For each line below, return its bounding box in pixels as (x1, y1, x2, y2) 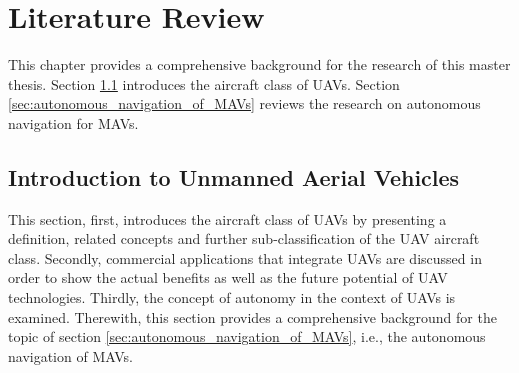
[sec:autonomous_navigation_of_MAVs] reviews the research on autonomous (8, 93, 481, 114)
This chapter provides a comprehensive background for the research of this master (8, 54, 511, 75)
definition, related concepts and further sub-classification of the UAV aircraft (8, 228, 480, 249)
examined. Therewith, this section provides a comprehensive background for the (8, 306, 497, 327)
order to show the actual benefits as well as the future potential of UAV (8, 267, 448, 288)
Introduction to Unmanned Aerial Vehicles (8, 161, 460, 192)
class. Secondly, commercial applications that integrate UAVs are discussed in (8, 247, 482, 268)
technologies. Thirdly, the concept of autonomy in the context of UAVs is (8, 287, 456, 308)
